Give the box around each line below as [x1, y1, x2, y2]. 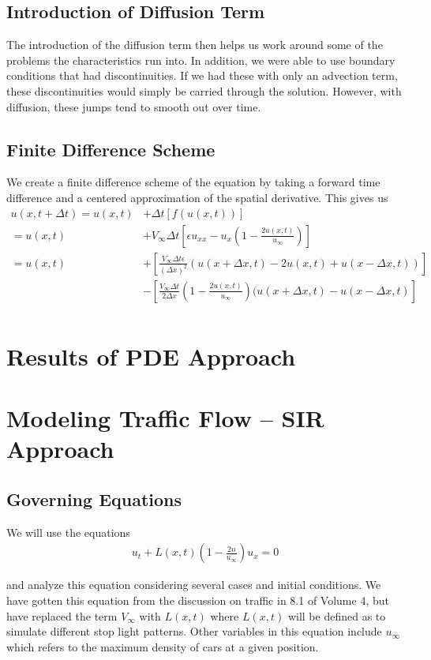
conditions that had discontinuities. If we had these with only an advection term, [6, 67, 398, 84]
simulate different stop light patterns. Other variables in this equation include [6, 623, 382, 639]
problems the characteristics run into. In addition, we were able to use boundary [6, 51, 395, 68]
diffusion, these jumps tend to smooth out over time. [6, 98, 261, 114]
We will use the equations [6, 523, 130, 540]
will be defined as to [287, 607, 386, 624]
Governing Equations [6, 487, 182, 512]
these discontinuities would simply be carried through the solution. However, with [6, 82, 402, 99]
